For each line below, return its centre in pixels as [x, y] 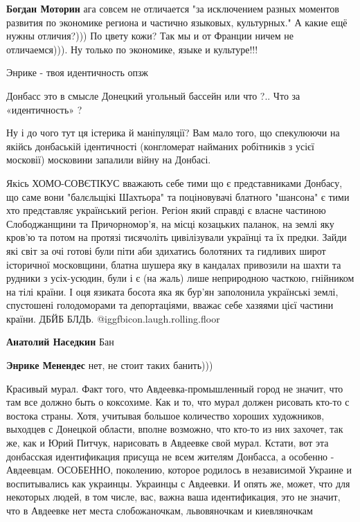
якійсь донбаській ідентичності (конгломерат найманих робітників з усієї [160, 146]
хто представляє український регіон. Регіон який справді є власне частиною [166, 210]
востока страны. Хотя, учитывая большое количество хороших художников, [165, 415]
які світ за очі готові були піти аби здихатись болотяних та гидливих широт [166, 250]
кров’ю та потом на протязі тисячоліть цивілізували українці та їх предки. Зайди [177, 237]
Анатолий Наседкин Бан [60, 342]
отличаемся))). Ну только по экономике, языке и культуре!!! [132, 49]
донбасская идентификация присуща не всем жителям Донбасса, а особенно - [170, 456]
